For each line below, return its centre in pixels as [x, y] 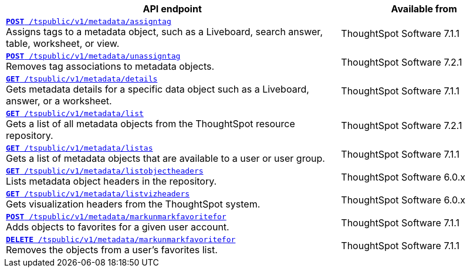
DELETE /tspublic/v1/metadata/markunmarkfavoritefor [121, 239]
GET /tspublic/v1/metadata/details [82, 79]
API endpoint [172, 9]
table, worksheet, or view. [63, 43]
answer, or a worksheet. [59, 101]
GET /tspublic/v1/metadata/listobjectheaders [105, 171]
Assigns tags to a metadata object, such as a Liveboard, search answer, [164, 32]
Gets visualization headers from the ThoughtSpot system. [133, 204]
